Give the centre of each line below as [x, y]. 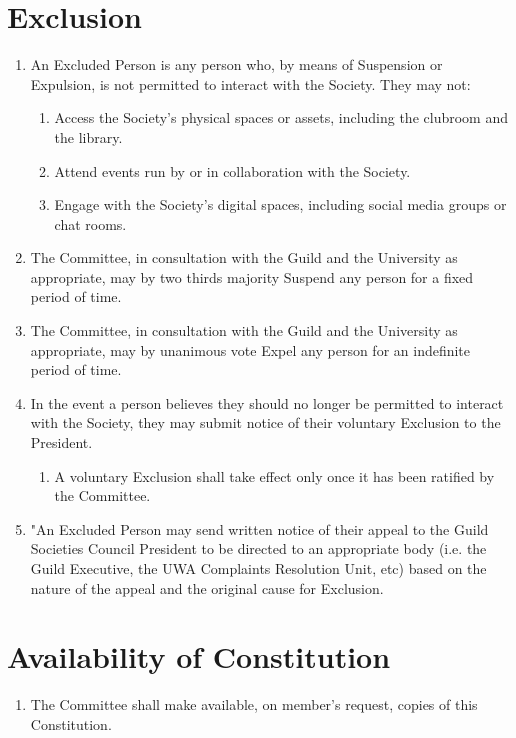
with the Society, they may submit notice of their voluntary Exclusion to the [265, 422]
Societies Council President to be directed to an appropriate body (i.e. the [258, 548]
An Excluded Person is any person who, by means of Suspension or [236, 64]
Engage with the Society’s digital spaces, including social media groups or [280, 204]
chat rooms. [90, 223]
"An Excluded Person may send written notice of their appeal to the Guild [259, 528]
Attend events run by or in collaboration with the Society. [232, 170]
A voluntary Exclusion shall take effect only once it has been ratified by [274, 475]
